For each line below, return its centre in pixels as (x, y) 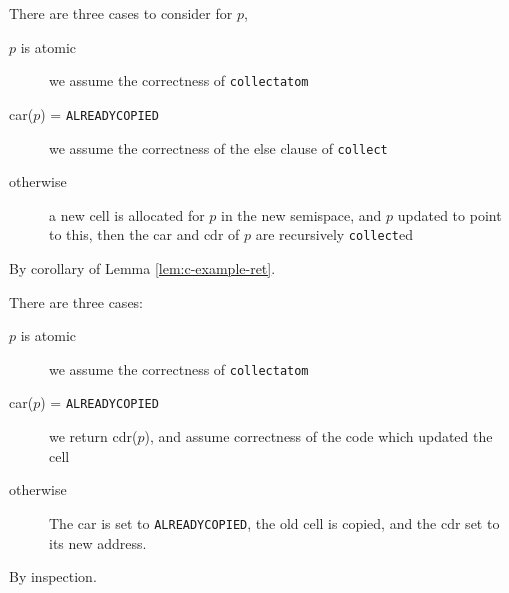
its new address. (98, 542)
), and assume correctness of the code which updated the (318, 436)
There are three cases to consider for (121, 13)
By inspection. (53, 576)
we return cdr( (93, 436)
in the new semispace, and (301, 214)
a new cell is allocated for (127, 214)
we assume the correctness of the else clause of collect (218, 147)
